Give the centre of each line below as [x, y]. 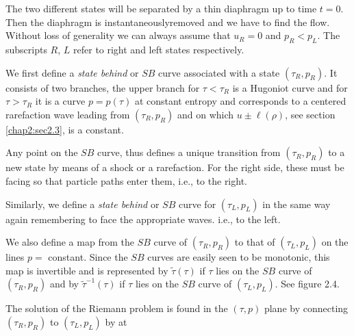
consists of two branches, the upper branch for [103, 87]
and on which [205, 114]
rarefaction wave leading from [68, 114]
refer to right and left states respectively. [159, 49]
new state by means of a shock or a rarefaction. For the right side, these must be [175, 167]
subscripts [26, 49]
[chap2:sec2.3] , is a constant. [65, 129]
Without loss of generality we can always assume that [118, 35]
